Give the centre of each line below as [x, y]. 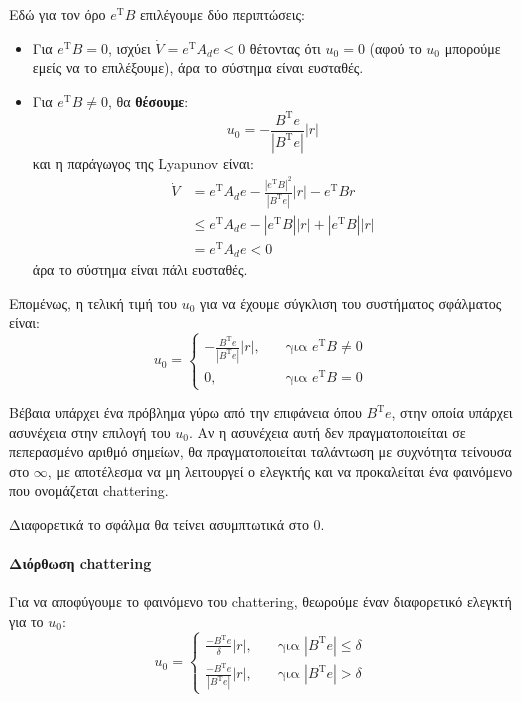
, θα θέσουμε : [148, 100]
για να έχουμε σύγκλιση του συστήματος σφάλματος [351, 302]
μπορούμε [472, 47]
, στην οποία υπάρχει [452, 412]
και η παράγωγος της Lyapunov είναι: [143, 162]
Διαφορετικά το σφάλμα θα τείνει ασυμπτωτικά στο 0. [167, 523]
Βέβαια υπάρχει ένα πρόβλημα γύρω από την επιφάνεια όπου [185, 412]
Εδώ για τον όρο [57, 14]
